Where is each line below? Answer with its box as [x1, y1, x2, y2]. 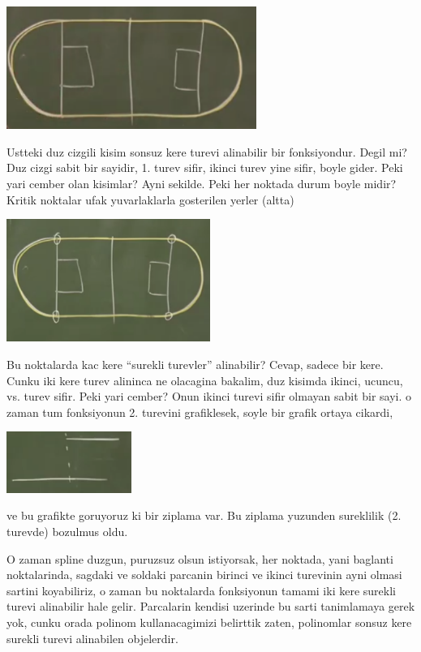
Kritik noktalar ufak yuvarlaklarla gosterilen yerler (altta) [6, 191, 294, 208]
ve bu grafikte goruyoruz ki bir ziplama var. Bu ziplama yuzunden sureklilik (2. [6, 507, 402, 524]
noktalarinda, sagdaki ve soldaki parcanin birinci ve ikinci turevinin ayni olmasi [6, 566, 402, 583]
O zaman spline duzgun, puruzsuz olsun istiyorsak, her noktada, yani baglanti [6, 550, 393, 567]
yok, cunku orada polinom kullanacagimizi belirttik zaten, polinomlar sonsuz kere [6, 614, 412, 631]
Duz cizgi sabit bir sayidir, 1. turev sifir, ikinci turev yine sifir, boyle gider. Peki [6, 159, 403, 176]
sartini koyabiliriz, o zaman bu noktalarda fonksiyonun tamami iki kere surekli [6, 581, 396, 598]
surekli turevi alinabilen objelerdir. [6, 629, 178, 646]
